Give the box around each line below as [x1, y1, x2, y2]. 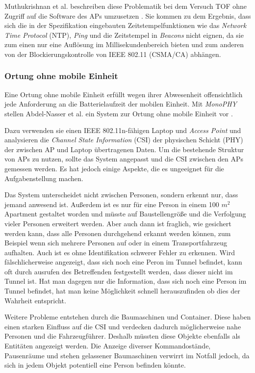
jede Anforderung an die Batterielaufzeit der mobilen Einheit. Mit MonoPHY [4, 99, 237, 109]
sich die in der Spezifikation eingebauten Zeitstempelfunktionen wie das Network [4, 20, 247, 30]
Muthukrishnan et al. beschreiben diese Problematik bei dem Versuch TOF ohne [4, 1, 247, 11]
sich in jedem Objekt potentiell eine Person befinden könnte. [4, 360, 186, 370]
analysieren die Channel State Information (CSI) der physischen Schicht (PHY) [4, 134, 243, 145]
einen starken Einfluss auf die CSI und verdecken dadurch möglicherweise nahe [4, 321, 241, 331]
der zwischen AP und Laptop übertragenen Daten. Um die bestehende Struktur [4, 144, 244, 154]
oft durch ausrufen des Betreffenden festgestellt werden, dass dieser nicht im [4, 266, 233, 276]
